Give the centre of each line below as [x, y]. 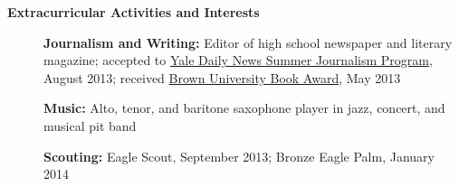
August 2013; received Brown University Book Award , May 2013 [222, 77]
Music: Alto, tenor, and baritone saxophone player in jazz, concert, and [244, 108]
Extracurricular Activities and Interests [134, 12]
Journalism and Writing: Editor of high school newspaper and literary [248, 42]
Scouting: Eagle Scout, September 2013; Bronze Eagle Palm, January [239, 156]
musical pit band [90, 125]
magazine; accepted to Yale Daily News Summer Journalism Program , [238, 60]
